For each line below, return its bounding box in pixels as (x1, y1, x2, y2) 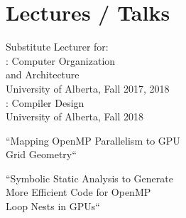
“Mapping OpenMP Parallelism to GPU (6, 133, 180, 147)
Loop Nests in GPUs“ (6, 199, 100, 214)
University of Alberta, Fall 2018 (6, 109, 144, 124)
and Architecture (6, 67, 80, 82)
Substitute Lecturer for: (6, 39, 109, 54)
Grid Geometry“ (6, 147, 77, 162)
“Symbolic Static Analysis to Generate (6, 170, 173, 185)
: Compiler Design (6, 95, 84, 110)
